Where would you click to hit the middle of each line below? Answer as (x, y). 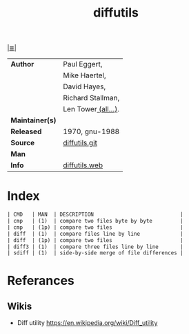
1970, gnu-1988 (91, 131)
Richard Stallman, (91, 98)
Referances (41, 281)
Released (26, 131)
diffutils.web (83, 165)
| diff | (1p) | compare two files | (96, 240)
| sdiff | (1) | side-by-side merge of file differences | (96, 253)
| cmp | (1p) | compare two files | (96, 227)
